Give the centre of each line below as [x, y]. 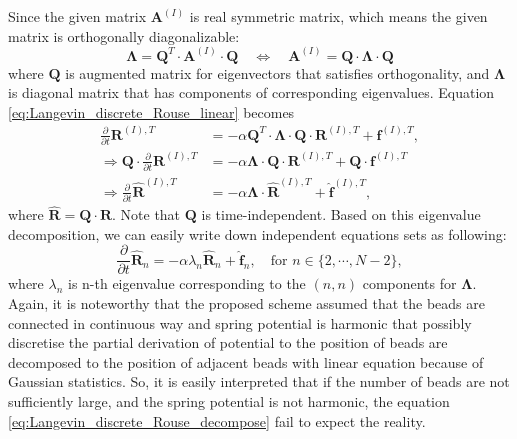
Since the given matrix [77, 16]
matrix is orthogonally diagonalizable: [124, 35]
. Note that [146, 214]
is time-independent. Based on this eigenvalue [341, 214]
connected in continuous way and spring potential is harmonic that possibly [240, 322]
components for [409, 283]
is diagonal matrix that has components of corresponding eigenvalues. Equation [251, 92]
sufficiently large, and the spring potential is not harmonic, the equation [229, 401]
